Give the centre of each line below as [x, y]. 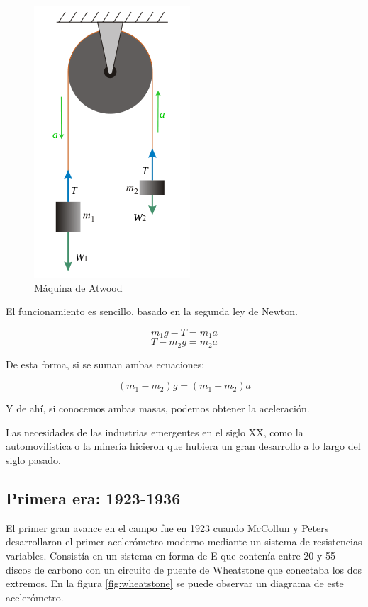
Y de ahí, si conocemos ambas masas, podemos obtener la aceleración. [158, 408]
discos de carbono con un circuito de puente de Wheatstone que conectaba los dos [184, 569]
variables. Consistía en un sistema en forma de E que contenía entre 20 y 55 [171, 556]
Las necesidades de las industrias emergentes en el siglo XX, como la [155, 432]
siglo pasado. [33, 460]
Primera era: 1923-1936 [93, 498]
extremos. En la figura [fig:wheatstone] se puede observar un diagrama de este [175, 583]
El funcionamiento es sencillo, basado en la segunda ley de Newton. [152, 311]
